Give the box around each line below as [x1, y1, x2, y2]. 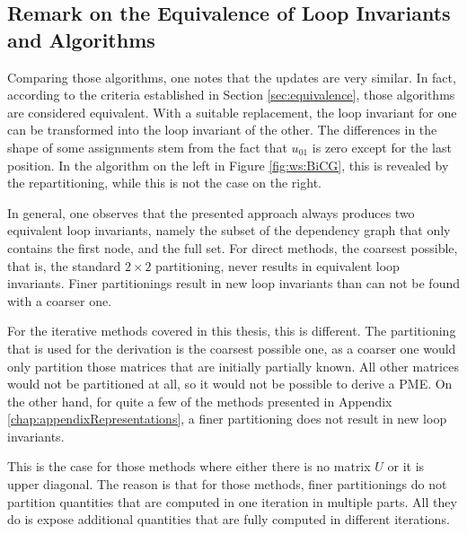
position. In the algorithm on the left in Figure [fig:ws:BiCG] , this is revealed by [7, 155, 449, 174]
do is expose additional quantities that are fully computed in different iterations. [7, 510, 450, 529]
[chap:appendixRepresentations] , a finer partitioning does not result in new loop [7, 409, 447, 428]
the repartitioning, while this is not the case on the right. [7, 173, 322, 192]
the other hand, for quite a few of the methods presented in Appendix [7, 391, 392, 410]
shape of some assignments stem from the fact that [7, 137, 287, 156]
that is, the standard [7, 256, 121, 275]
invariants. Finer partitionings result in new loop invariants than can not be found [7, 274, 460, 293]
